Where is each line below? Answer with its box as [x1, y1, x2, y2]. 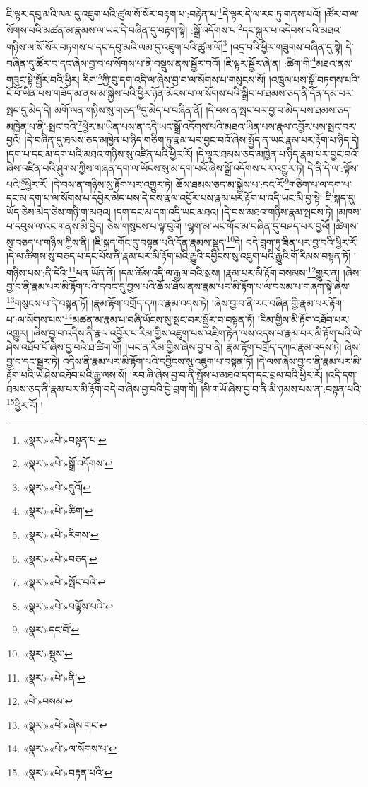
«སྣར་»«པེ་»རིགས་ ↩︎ [23, 527, 99, 541]
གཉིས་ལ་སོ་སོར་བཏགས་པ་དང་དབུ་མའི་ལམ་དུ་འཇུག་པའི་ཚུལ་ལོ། [6, 39, 223, 54]
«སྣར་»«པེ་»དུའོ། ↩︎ [23, 479, 91, 494]
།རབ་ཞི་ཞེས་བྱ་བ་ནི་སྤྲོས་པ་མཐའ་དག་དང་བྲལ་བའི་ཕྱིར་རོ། [130, 367, 323, 382]
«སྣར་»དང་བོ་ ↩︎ [23, 622, 80, 637]
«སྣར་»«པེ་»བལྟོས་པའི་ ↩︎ [23, 598, 114, 613]
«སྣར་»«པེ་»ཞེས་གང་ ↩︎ [23, 717, 107, 732]
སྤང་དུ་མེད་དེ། [6, 102, 52, 117]
